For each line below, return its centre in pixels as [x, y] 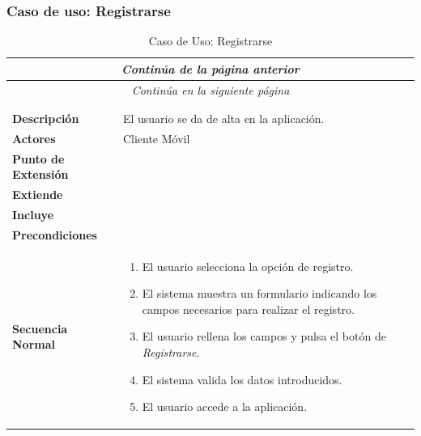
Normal [34, 344]
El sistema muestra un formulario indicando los [259, 293]
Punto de [38, 158]
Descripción [46, 118]
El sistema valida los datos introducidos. [242, 379]
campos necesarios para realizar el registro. [248, 309]
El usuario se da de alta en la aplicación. [223, 118]
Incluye [33, 214]
